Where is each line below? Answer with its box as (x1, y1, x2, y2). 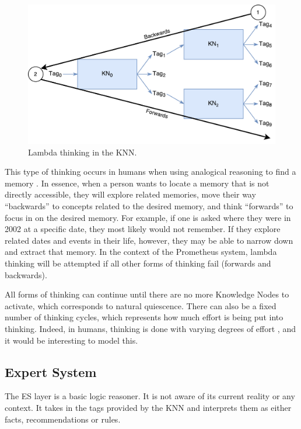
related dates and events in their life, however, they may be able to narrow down (5, 234, 293, 246)
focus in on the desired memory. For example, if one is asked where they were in (5, 211, 291, 223)
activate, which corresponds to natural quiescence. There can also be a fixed (5, 299, 276, 312)
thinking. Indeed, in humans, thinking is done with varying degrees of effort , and (5, 322, 296, 334)
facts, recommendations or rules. (5, 413, 121, 425)
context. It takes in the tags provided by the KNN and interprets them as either (5, 401, 292, 413)
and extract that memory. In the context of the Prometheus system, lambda (5, 245, 277, 258)
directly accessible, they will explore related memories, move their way (5, 188, 256, 200)
